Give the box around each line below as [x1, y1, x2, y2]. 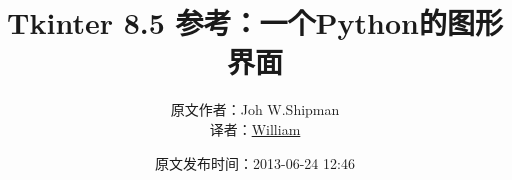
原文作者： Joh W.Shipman [170, 99, 340, 120]
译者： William [209, 118, 301, 139]
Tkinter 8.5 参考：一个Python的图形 [7, 2, 503, 43]
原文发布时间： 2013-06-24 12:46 [155, 152, 355, 173]
